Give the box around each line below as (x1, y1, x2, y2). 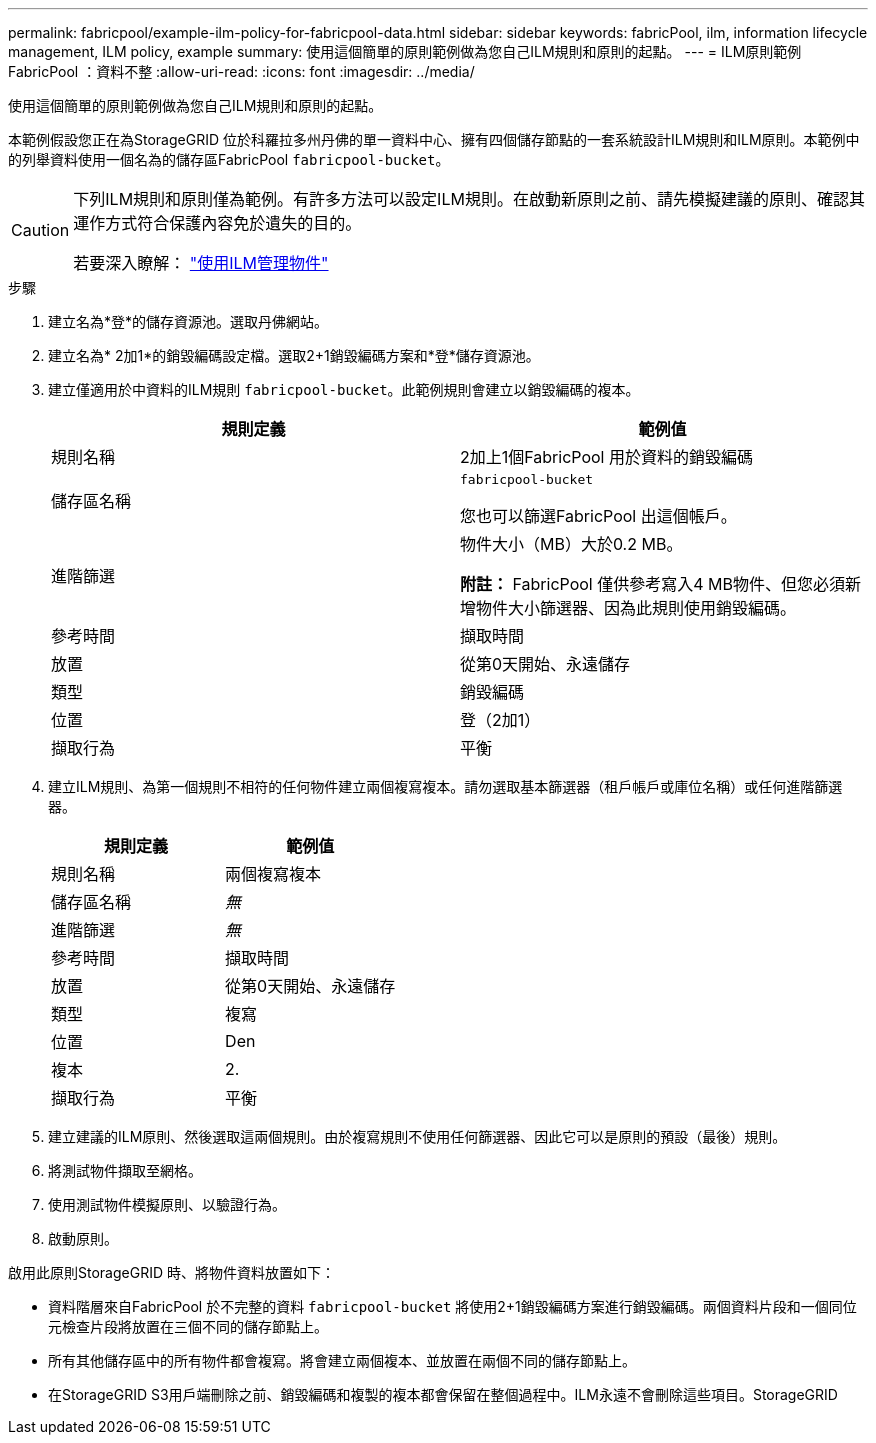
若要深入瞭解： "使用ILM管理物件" (73, 253, 329, 273)
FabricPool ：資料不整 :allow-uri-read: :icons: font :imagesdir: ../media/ (8, 63, 475, 80)
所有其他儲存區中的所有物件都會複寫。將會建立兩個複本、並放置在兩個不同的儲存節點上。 (48, 1352, 636, 1369)
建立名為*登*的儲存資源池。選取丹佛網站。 (48, 313, 329, 330)
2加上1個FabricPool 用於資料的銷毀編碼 (460, 447, 753, 467)
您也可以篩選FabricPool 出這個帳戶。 (460, 506, 737, 526)
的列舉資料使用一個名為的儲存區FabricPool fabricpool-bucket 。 (8, 151, 450, 168)
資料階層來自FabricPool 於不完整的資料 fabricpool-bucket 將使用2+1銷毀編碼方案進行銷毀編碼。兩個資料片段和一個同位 (48, 1298, 857, 1315)
